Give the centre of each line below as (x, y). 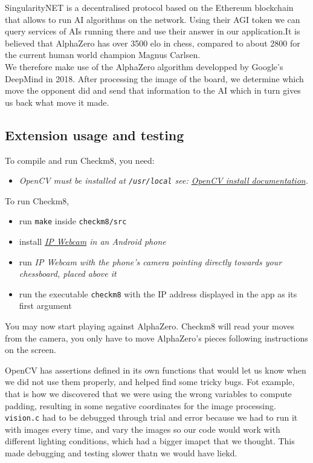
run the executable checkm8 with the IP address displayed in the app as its (158, 293)
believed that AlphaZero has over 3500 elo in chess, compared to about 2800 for (153, 43)
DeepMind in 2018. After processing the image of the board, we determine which (154, 78)
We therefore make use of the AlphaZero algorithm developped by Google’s (144, 66)
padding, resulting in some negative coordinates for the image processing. (140, 405)
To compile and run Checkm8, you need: (80, 160)
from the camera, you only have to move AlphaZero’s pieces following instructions (156, 338)
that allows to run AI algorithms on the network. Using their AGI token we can (153, 19)
